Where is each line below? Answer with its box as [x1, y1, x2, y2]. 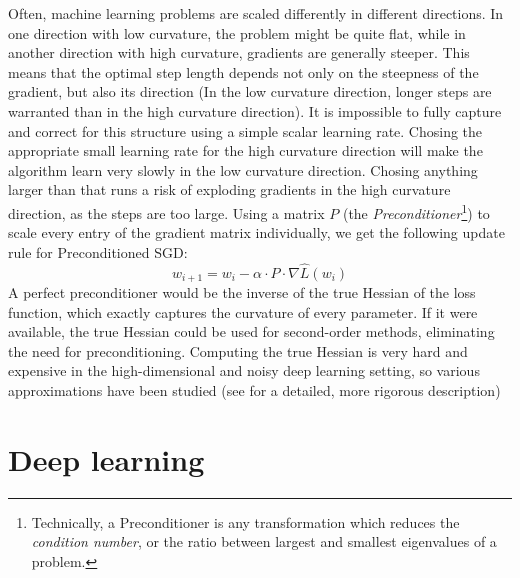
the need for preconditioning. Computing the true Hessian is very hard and [8, 340, 468, 361]
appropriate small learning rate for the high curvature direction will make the [8, 140, 483, 161]
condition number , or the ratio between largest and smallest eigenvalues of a [31, 531, 497, 552]
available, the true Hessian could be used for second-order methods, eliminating [8, 321, 495, 342]
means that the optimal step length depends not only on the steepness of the [8, 61, 479, 82]
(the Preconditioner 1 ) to [342, 199, 490, 223]
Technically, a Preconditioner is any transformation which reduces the [31, 511, 460, 532]
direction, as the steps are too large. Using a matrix [8, 202, 325, 223]
